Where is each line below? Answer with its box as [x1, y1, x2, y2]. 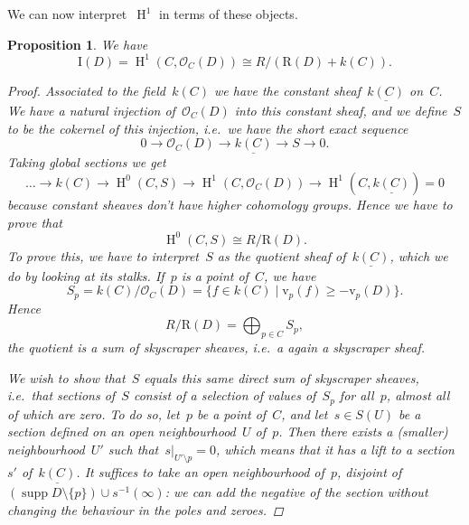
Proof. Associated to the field [7, 80, 166, 99]
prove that [7, 212, 62, 231]
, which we [389, 246, 448, 265]
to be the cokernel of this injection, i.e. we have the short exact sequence [7, 118, 408, 137]
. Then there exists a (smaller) [278, 422, 448, 441]
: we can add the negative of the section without [164, 483, 428, 502]
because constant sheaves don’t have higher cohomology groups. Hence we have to [7, 194, 453, 213]
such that [108, 440, 159, 459]
